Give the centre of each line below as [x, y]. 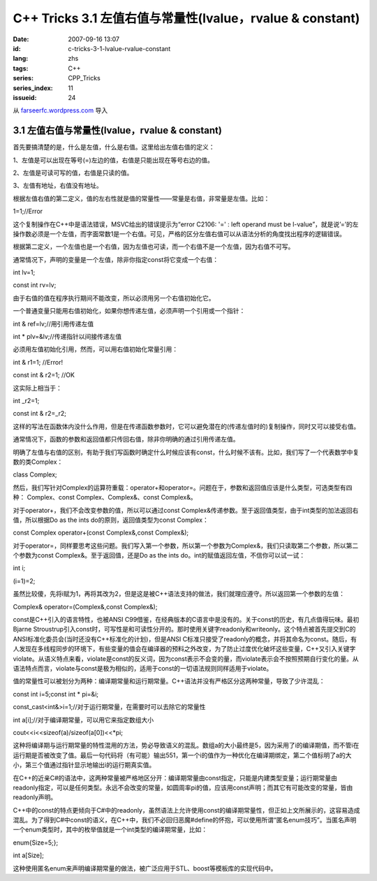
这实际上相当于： [37, 388]
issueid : [25, 97]
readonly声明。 [35, 797]
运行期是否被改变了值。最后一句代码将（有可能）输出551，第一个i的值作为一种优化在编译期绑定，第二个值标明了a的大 [182, 755]
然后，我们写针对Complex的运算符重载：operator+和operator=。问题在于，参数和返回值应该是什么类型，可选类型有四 [183, 487]
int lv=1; [24, 272]
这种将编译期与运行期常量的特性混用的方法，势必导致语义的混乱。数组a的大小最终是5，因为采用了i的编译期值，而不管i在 [186, 745]
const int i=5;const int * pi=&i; [56, 694]
